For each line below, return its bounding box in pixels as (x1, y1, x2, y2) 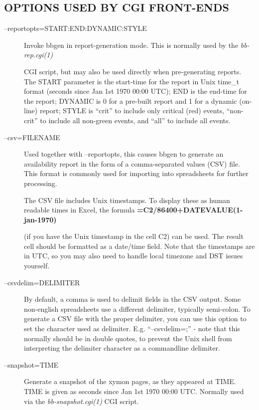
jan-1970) (24, 214, 57, 224)
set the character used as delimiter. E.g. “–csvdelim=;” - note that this (24, 323, 240, 334)
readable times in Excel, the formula (24, 205, 135, 215)
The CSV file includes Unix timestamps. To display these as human (24, 195, 230, 205)
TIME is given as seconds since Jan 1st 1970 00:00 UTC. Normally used (24, 386, 244, 397)
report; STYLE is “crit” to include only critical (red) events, (39, 105, 225, 116)
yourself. (24, 260, 50, 271)
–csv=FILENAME (4, 132, 60, 142)
